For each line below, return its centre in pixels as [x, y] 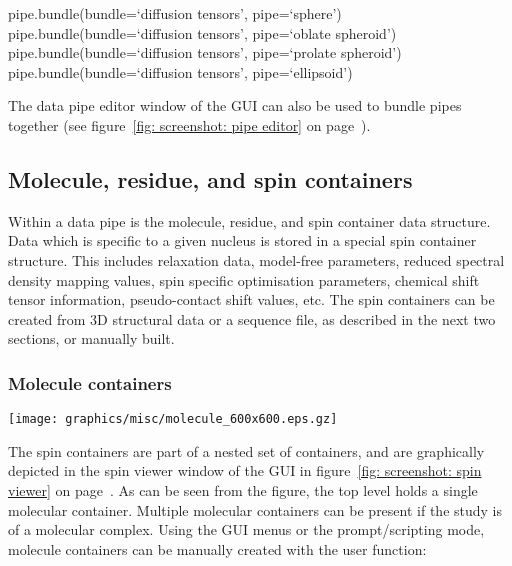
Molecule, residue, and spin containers [210, 178]
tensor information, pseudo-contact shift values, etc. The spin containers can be [251, 299]
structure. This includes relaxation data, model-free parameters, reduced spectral [256, 259]
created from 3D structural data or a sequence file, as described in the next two [252, 318]
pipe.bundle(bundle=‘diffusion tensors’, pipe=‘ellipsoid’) [180, 71]
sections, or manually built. [91, 338]
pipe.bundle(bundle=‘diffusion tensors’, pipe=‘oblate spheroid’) [202, 32]
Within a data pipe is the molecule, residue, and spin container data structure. [249, 220]
